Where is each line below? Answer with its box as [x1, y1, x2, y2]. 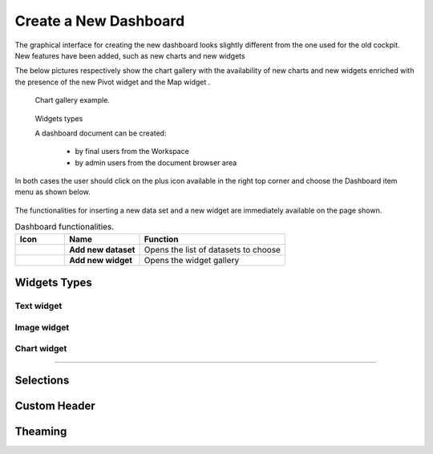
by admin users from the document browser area [75, 157, 237, 168]
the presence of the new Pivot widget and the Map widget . [14, 77, 211, 87]
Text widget [14, 301, 63, 311]
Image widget [14, 322, 70, 333]
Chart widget [14, 343, 67, 355]
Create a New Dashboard [14, 12, 185, 30]
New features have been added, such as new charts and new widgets [14, 51, 245, 60]
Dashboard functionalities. [14, 221, 115, 233]
